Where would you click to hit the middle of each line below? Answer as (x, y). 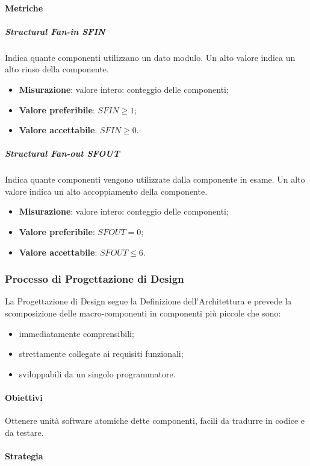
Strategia (24, 456)
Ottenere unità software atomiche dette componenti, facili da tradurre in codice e (155, 420)
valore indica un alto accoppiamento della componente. (106, 191)
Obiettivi (24, 398)
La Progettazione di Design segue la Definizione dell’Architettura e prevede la (148, 301)
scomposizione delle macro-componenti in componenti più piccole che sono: (143, 313)
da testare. (24, 432)
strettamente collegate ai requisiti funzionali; (101, 354)
